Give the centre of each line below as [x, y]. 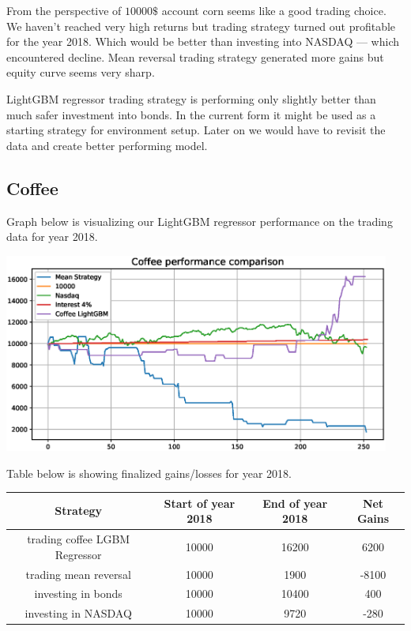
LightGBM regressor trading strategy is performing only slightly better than [191, 98]
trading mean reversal [78, 574]
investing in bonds [78, 593]
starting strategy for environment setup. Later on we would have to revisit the [196, 130]
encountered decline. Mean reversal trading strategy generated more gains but [195, 56]
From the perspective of [64, 10]
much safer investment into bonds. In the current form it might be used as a [191, 114]
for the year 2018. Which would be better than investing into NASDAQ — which [203, 41]
